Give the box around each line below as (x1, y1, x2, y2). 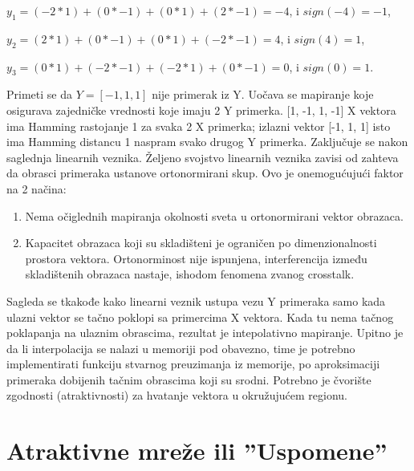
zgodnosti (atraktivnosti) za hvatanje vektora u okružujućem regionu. (6, 387, 348, 404)
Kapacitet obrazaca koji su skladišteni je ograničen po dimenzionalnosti (25, 234, 377, 251)
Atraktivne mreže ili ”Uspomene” (6, 434, 388, 467)
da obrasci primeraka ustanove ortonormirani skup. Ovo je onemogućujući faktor (6, 164, 404, 181)
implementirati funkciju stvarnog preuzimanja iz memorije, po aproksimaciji (6, 355, 380, 372)
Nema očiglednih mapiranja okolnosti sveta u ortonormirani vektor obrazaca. (25, 207, 404, 224)
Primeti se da (6, 86, 72, 103)
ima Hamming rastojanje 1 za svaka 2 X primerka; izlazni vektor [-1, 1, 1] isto (6, 117, 391, 134)
